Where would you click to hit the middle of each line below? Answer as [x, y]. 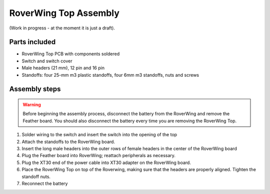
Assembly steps [35, 89]
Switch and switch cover [47, 61]
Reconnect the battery [45, 183]
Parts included [32, 42]
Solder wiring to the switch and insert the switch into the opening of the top [99, 135]
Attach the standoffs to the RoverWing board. [68, 142]
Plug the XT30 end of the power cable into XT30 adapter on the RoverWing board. [106, 163]
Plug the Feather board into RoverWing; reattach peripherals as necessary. [99, 156]
